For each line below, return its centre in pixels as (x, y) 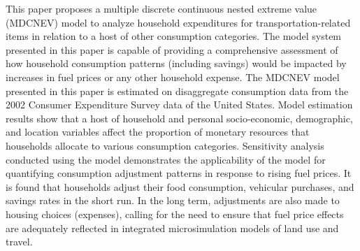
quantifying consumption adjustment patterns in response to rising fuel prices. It (179, 173)
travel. (19, 242)
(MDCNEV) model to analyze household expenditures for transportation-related (178, 22)
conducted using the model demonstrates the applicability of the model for (166, 159)
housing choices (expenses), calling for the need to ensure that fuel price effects (175, 214)
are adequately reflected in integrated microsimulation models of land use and (172, 228)
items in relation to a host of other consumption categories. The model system (174, 36)
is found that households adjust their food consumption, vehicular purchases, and (180, 186)
